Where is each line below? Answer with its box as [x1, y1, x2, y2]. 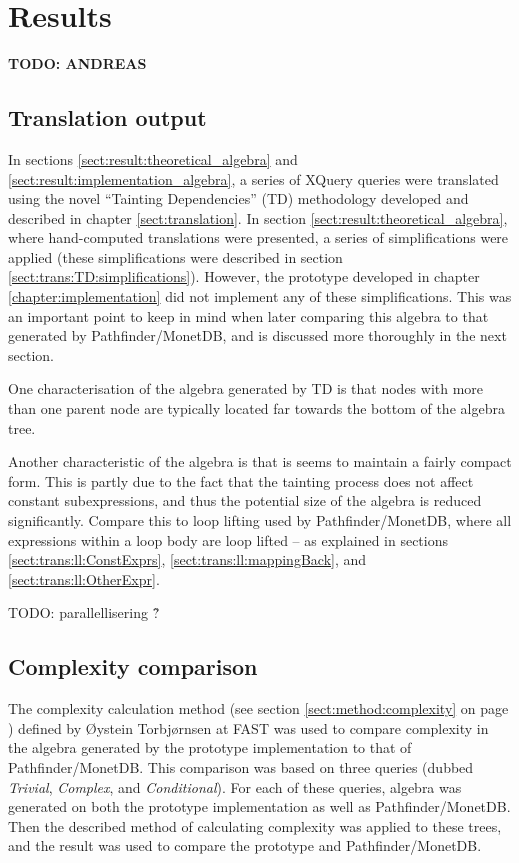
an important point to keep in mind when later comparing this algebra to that [8, 305, 489, 326]
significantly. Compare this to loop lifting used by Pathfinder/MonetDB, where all [8, 510, 512, 531]
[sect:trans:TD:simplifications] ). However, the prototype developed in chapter [8, 266, 480, 287]
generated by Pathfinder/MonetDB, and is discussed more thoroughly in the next [8, 325, 507, 346]
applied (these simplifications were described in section [8, 246, 343, 267]
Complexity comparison [8, 651, 258, 682]
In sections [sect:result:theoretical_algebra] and [8, 148, 298, 169]
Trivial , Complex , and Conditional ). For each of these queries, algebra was [8, 776, 462, 797]
